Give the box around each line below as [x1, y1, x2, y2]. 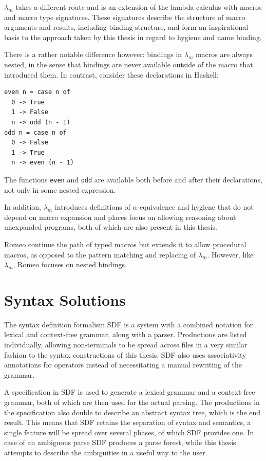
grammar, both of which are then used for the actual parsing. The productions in [4, 397, 260, 407]
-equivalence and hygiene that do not [137, 201, 254, 212]
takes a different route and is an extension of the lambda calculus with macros [15, 2, 262, 12]
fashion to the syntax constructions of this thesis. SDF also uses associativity [4, 349, 246, 360]
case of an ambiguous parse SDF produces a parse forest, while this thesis [4, 437, 236, 448]
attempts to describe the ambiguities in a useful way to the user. [4, 447, 207, 457]
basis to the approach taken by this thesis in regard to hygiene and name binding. [4, 31, 262, 42]
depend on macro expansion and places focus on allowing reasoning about [4, 211, 236, 222]
